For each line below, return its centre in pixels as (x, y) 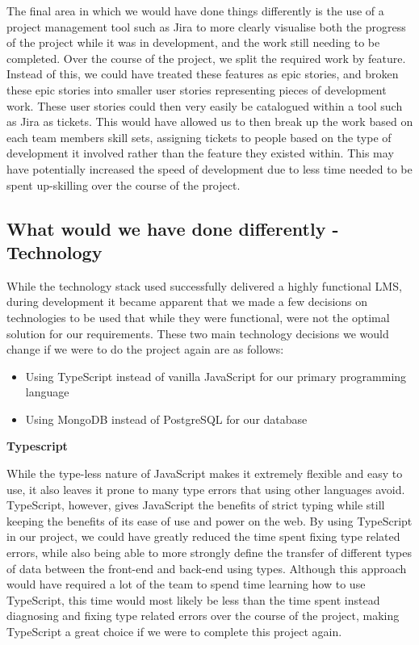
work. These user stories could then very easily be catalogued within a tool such (205, 105)
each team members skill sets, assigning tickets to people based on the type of (199, 137)
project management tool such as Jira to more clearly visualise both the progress (206, 26)
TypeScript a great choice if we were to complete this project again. (174, 631)
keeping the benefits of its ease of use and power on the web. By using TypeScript (209, 520)
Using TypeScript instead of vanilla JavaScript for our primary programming (216, 376)
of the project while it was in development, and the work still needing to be (193, 42)
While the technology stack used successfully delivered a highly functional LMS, (204, 285)
